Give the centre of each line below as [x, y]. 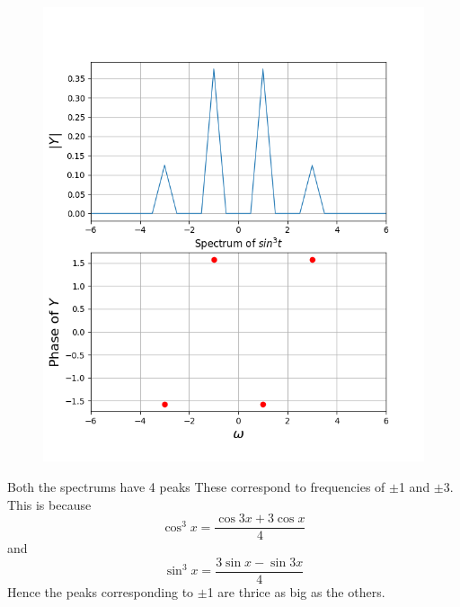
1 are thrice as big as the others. [296, 591]
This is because [49, 504]
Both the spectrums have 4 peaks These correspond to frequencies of [196, 487]
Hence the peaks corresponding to [101, 591]
